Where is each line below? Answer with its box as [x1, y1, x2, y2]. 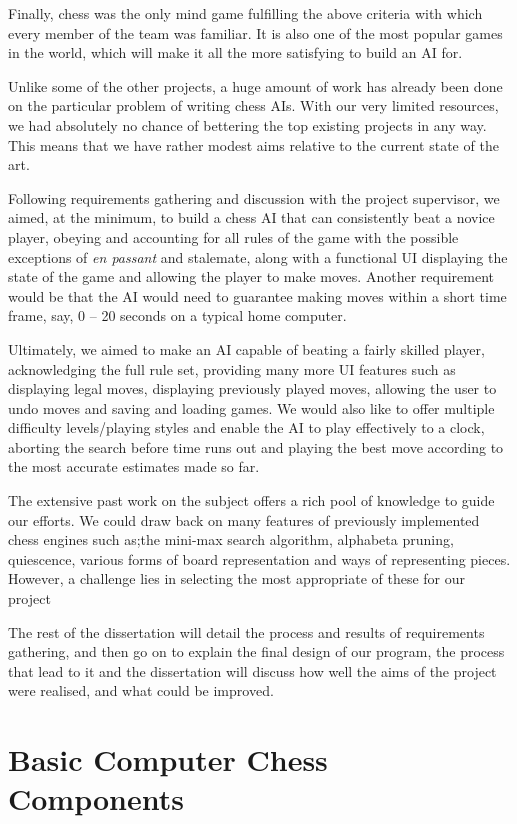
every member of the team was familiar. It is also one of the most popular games [8, 22, 503, 43]
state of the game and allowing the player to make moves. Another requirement [8, 266, 494, 287]
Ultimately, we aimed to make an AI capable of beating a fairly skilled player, [8, 338, 485, 359]
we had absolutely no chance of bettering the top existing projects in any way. [8, 114, 487, 135]
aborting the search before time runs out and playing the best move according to [8, 436, 504, 457]
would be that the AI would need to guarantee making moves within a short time [8, 285, 507, 306]
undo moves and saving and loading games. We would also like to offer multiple [8, 397, 495, 418]
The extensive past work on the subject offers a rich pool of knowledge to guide [8, 490, 495, 511]
